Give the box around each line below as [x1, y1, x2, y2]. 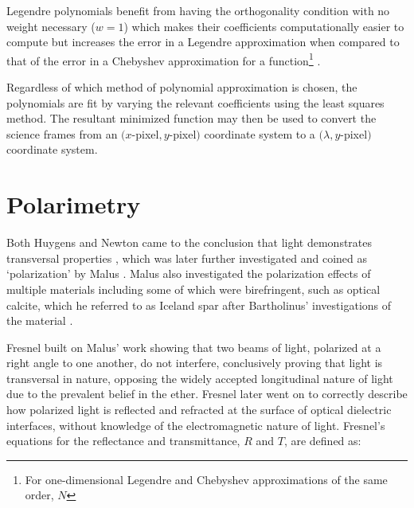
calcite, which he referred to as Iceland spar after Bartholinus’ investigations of [6, 296, 392, 313]
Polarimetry [6, 188, 141, 221]
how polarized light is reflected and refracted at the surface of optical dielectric [6, 401, 392, 418]
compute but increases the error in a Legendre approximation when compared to [6, 33, 400, 50]
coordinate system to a [204, 125, 315, 142]
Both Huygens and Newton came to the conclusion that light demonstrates [6, 234, 373, 251]
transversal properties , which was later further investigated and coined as [6, 249, 368, 266]
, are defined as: [283, 432, 361, 449]
